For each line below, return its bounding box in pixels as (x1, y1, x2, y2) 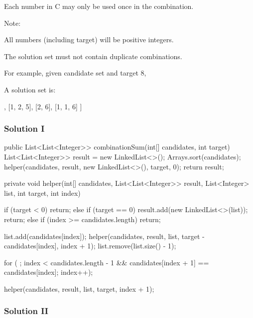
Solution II (4, 305, 48, 317)
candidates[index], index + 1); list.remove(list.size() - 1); (4, 240, 176, 251)
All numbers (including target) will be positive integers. (4, 34, 174, 45)
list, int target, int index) (4, 187, 81, 198)
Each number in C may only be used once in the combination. (4, 1, 194, 11)
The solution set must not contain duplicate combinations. (4, 51, 182, 61)
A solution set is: (4, 84, 56, 94)
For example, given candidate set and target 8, (4, 68, 146, 78)
